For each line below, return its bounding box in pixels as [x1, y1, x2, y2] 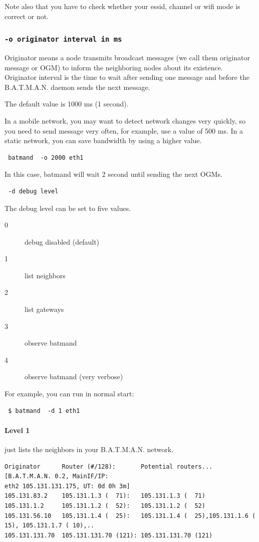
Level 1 [5, 424, 30, 435]
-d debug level [8, 187, 59, 195]
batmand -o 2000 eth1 [8, 154, 84, 161]
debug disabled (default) [25, 236, 100, 247]
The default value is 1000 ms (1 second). [5, 98, 129, 109]
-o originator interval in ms [5, 35, 122, 44]
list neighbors [25, 270, 66, 280]
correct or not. [5, 11, 49, 21]
